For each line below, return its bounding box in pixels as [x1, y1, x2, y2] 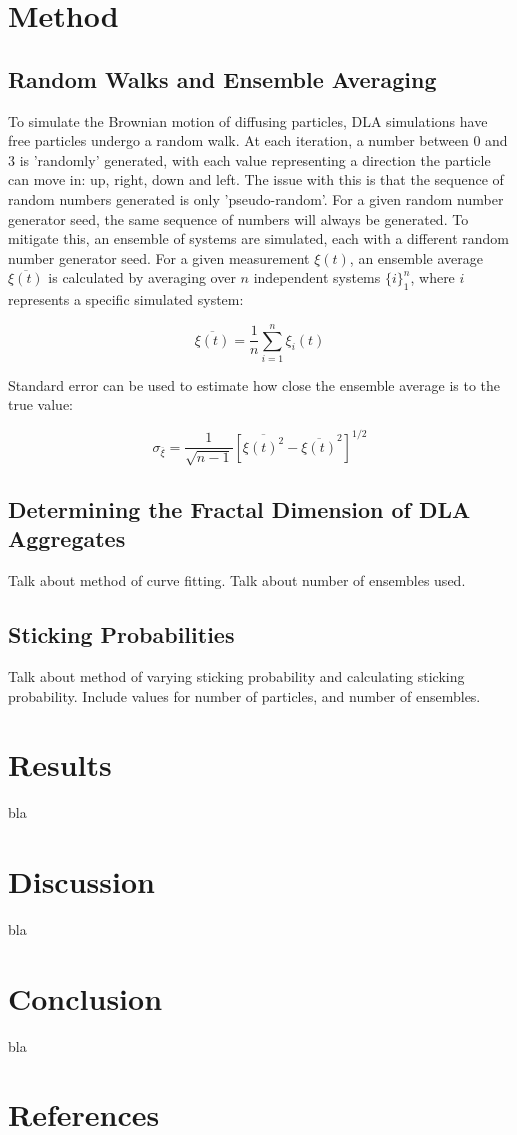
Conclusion [8, 977, 163, 1018]
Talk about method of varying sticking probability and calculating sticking [8, 665, 465, 686]
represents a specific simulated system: [8, 289, 244, 310]
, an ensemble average [349, 247, 483, 268]
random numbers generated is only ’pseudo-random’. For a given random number [8, 188, 504, 209]
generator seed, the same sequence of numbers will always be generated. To [8, 208, 469, 229]
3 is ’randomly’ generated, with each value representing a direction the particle [8, 149, 491, 170]
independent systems [253, 267, 381, 288]
